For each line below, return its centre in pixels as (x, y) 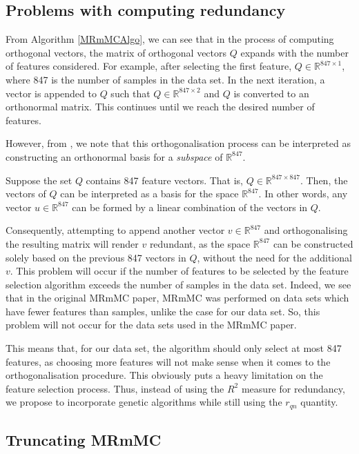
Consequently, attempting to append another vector (115, 230)
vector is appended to (51, 93)
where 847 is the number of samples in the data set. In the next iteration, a (165, 79)
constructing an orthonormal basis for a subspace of (114, 156)
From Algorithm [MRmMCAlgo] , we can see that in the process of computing (170, 39)
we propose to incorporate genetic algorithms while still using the (144, 402)
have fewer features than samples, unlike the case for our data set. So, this (163, 311)
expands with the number (294, 52)
